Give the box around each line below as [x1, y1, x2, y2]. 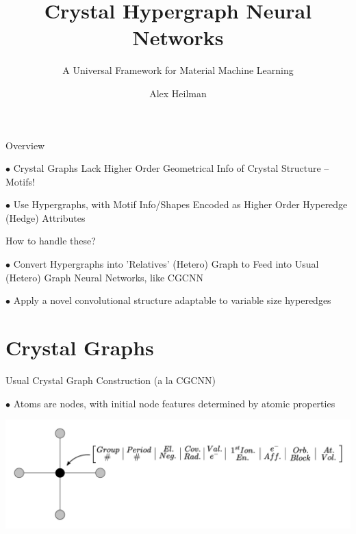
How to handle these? [5, 233, 96, 248]
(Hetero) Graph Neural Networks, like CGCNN [5, 270, 203, 284]
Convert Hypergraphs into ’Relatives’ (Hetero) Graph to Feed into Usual [13, 257, 319, 271]
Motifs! [5, 174, 35, 188]
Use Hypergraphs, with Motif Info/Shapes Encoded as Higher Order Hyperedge [13, 197, 348, 212]
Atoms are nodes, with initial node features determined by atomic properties [13, 396, 335, 410]
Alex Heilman [149, 86, 207, 100]
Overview [5, 138, 45, 152]
